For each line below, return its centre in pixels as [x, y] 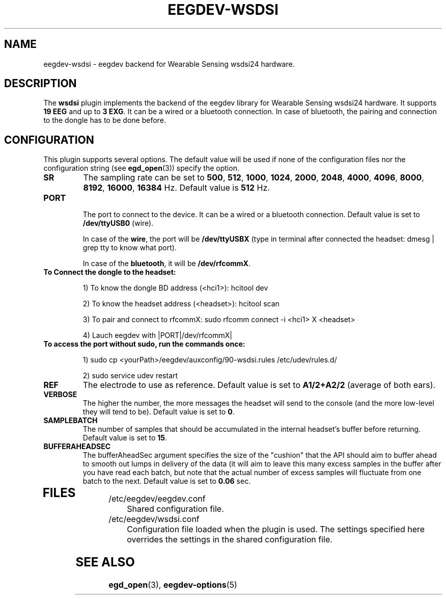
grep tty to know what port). [130, 248]
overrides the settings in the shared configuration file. [230, 540]
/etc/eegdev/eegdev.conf [157, 499]
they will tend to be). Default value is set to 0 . [159, 412]
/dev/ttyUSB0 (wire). [118, 223]
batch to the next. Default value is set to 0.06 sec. [167, 481]
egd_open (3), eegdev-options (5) [173, 585]
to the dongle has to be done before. [105, 120]
